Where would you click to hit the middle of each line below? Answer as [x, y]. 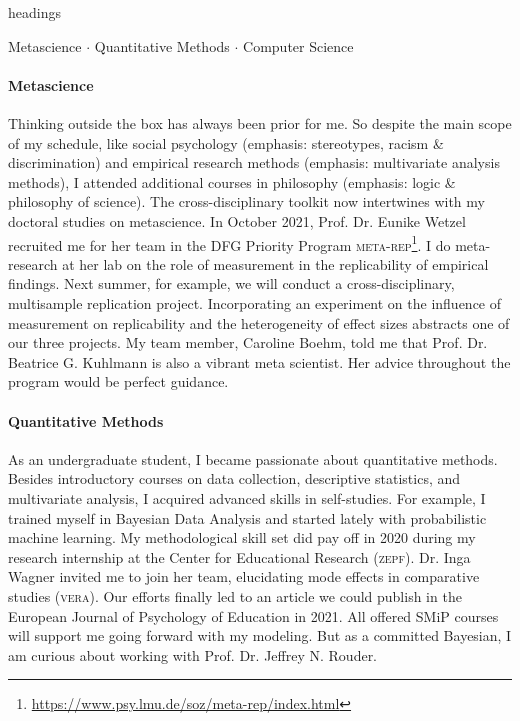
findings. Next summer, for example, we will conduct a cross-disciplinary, [231, 283]
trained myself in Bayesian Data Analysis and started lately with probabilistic [247, 517]
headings [34, 12]
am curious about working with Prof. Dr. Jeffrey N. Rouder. [193, 654]
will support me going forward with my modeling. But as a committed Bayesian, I [260, 635]
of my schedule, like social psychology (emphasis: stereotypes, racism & [226, 142]
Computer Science [298, 45]
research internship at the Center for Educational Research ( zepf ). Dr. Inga [239, 556]
